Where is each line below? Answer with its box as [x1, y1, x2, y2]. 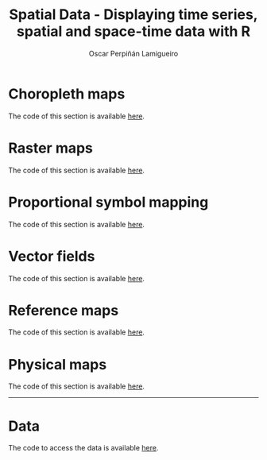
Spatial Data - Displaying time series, [9, 6, 258, 24]
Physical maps [8, 355, 107, 373]
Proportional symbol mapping [8, 193, 209, 211]
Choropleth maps [8, 85, 126, 102]
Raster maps [8, 139, 94, 157]
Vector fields [8, 247, 95, 265]
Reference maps [8, 301, 119, 319]
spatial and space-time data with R [16, 22, 251, 41]
